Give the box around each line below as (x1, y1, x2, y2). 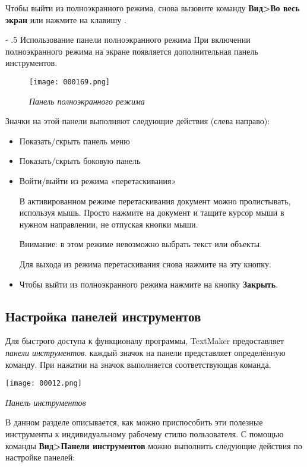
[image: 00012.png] (5, 379, 82, 388)
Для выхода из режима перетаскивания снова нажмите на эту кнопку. (19, 257, 271, 270)
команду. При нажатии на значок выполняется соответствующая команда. (5, 358, 271, 370)
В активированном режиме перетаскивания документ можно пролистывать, (19, 194, 291, 207)
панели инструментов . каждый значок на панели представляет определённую (5, 346, 286, 358)
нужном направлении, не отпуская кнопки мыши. (19, 217, 198, 230)
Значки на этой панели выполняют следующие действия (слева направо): (5, 115, 270, 127)
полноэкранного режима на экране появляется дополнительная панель (5, 45, 258, 57)
